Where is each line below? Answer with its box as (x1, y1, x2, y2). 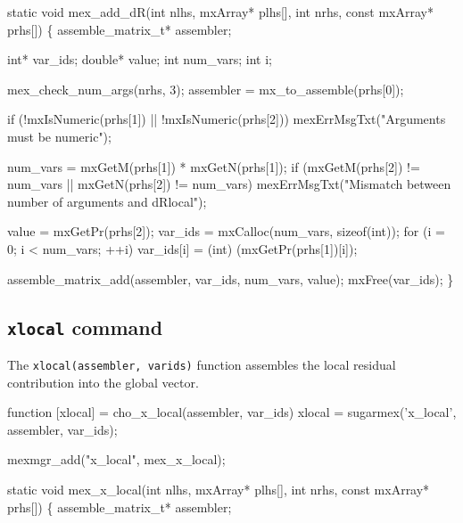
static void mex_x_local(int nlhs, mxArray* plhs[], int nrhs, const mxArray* (7, 479, 430, 498)
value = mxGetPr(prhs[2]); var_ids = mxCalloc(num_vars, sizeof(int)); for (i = (7, 222, 445, 241)
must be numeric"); (7, 127, 112, 145)
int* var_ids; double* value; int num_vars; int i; (7, 50, 272, 69)
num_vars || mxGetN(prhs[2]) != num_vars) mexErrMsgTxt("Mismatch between (7, 175, 451, 193)
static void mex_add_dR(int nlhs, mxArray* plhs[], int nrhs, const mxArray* (7, 3, 434, 20)
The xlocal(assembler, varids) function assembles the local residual (7, 355, 396, 373)
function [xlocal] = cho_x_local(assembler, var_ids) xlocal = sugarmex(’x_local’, (7, 403, 457, 421)
